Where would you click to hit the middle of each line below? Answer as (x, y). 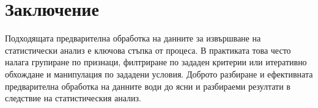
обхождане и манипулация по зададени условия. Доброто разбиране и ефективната (159, 74)
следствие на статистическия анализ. (73, 98)
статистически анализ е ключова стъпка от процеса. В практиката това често (148, 50)
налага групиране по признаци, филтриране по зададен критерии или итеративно (156, 62)
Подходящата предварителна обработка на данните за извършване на (133, 38)
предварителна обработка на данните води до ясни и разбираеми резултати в (148, 86)
